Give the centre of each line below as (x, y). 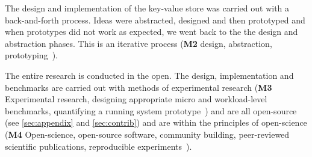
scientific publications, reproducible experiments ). (98, 146)
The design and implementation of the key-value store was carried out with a (147, 8)
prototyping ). (31, 55)
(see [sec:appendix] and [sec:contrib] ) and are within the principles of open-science (156, 122)
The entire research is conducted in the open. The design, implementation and (149, 75)
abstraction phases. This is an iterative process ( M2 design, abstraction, (139, 43)
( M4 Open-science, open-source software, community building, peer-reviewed (147, 134)
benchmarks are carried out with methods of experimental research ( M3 (139, 87)
